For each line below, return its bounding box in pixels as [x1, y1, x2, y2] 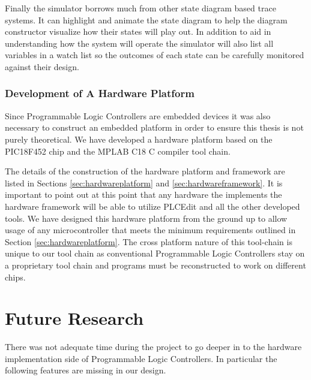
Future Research [5, 306, 144, 330]
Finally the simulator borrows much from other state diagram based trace [5, 2, 276, 14]
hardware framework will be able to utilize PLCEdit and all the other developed [5, 200, 300, 212]
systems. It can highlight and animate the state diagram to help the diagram [5, 13, 288, 26]
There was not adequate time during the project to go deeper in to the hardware [5, 340, 302, 353]
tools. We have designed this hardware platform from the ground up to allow [5, 212, 288, 224]
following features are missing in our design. [5, 364, 166, 376]
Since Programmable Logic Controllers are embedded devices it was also [5, 109, 271, 122]
